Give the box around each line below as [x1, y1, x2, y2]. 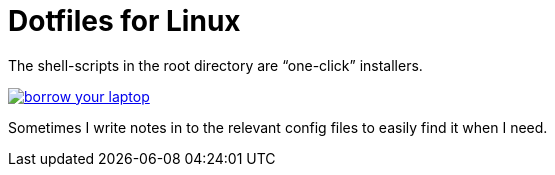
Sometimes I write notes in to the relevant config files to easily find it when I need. [8, 118, 548, 136]
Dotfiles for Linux [8, 4, 241, 38]
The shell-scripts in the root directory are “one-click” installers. [8, 56, 423, 74]
